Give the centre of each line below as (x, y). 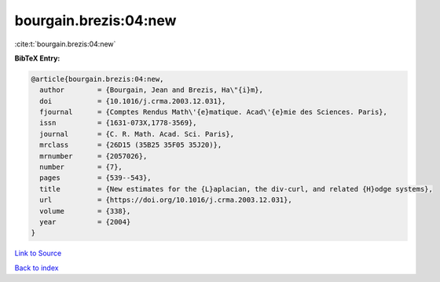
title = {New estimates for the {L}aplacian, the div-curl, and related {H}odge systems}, (236, 189)
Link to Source (38, 253)
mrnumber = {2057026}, (93, 156)
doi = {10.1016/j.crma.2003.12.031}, (133, 101)
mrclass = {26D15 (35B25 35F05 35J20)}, (131, 145)
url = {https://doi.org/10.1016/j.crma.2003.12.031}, (166, 200)
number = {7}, (81, 167)
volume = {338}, (85, 211)
